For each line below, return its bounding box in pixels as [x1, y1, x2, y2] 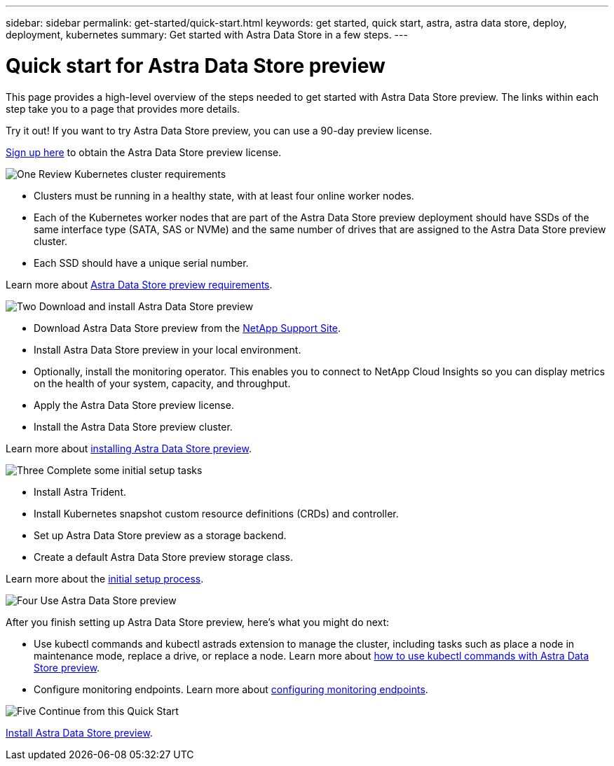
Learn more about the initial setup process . [6, 572, 204, 585]
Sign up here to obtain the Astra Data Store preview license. [6, 146, 282, 158]
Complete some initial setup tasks [46, 464, 203, 476]
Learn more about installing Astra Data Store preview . [6, 442, 252, 454]
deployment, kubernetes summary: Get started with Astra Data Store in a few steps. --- [6, 29, 408, 41]
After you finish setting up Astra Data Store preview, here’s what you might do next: [6, 615, 390, 628]
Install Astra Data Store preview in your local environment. [34, 343, 301, 356]
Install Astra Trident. [34, 485, 127, 498]
